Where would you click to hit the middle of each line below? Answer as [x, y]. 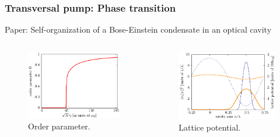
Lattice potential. [210, 127]
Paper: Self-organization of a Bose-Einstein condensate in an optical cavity [138, 29]
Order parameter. [59, 126]
